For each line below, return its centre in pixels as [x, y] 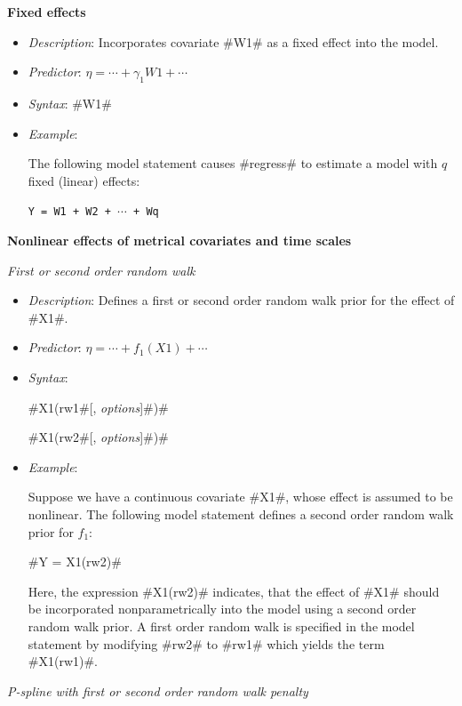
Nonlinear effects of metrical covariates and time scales [179, 241]
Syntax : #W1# [70, 103]
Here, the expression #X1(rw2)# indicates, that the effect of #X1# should [234, 591]
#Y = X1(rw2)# [75, 562]
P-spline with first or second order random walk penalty [158, 690]
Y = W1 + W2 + [69, 212]
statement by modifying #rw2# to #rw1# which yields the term [206, 643]
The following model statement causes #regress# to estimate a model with [233, 163]
